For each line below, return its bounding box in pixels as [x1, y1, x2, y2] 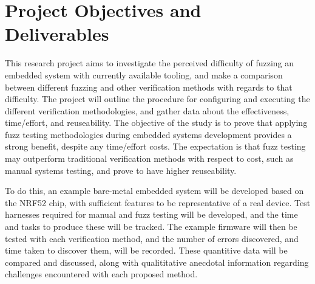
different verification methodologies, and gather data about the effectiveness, [5, 104, 290, 117]
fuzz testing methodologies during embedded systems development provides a [5, 128, 292, 140]
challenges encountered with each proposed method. [5, 268, 198, 280]
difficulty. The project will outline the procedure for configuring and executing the [5, 92, 310, 105]
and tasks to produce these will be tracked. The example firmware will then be [5, 220, 297, 233]
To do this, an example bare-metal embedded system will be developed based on [5, 184, 304, 197]
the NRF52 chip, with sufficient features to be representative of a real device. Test [5, 196, 311, 209]
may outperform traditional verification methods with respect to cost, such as [5, 152, 294, 165]
